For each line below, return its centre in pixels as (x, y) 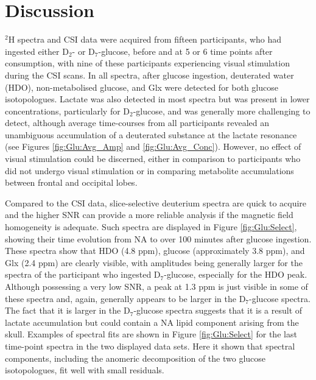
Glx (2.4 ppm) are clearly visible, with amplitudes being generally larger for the (154, 262)
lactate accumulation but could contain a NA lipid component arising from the (152, 322)
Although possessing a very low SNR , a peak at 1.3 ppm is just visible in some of (156, 286)
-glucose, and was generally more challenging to (222, 111)
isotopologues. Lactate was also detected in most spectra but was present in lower (157, 99)
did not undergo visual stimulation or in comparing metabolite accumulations (149, 170)
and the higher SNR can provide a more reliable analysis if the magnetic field (149, 215)
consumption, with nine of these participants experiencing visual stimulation (147, 63)
